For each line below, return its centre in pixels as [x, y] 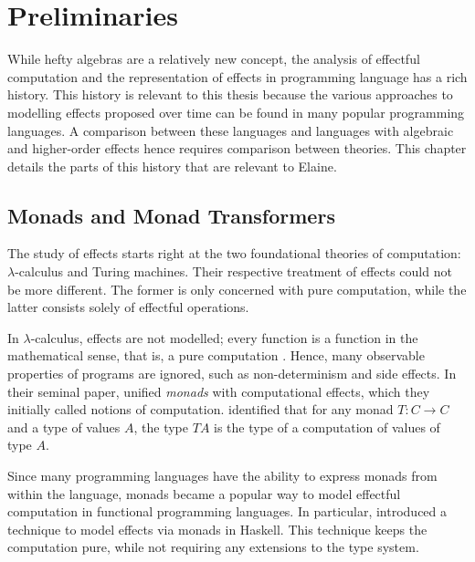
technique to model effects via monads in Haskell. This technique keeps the [217, 529]
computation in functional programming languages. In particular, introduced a [227, 511]
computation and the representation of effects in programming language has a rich [237, 76]
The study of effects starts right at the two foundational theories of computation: [234, 253]
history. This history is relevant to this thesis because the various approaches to [230, 94]
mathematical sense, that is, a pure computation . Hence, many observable [216, 355]
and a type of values [64, 427]
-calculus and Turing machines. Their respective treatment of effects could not [233, 271]
